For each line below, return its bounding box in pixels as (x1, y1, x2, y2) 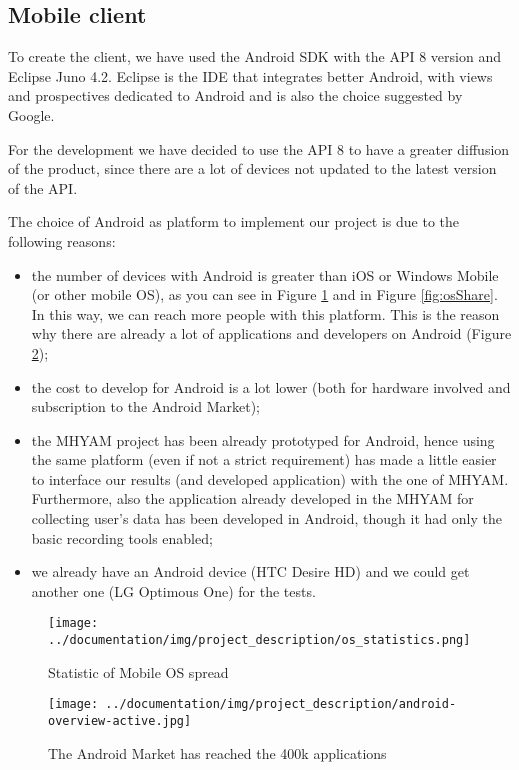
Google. (8, 104, 55, 125)
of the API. (8, 177, 78, 198)
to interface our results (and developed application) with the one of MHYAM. (31, 468, 509, 489)
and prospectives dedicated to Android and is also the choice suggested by (8, 85, 463, 106)
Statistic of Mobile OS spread (48, 661, 229, 682)
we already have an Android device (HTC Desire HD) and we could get (31, 561, 470, 582)
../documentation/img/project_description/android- (105, 697, 457, 712)
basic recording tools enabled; (31, 527, 213, 548)
